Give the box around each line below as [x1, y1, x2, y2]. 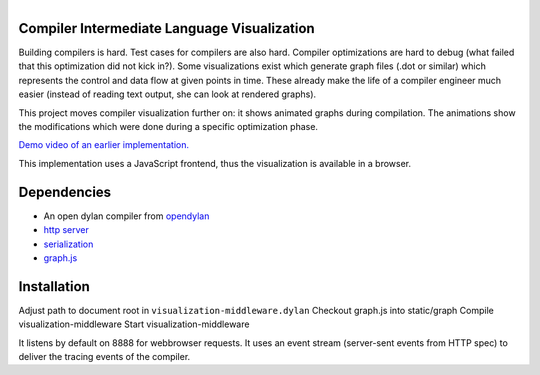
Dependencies [18, 183, 112, 200]
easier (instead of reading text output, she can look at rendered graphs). [18, 88, 317, 100]
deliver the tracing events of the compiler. [18, 350, 191, 362]
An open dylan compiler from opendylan [43, 210, 210, 222]
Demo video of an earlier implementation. [18, 139, 190, 151]
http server [43, 224, 90, 236]
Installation [18, 278, 90, 295]
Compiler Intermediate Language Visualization [18, 20, 315, 37]
